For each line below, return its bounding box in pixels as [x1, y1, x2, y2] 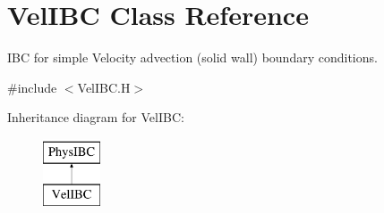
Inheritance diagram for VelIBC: [7, 108, 184, 127]
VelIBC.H [77, 78, 131, 96]
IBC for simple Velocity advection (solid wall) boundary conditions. [7, 48, 378, 67]
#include [7, 78, 57, 96]
